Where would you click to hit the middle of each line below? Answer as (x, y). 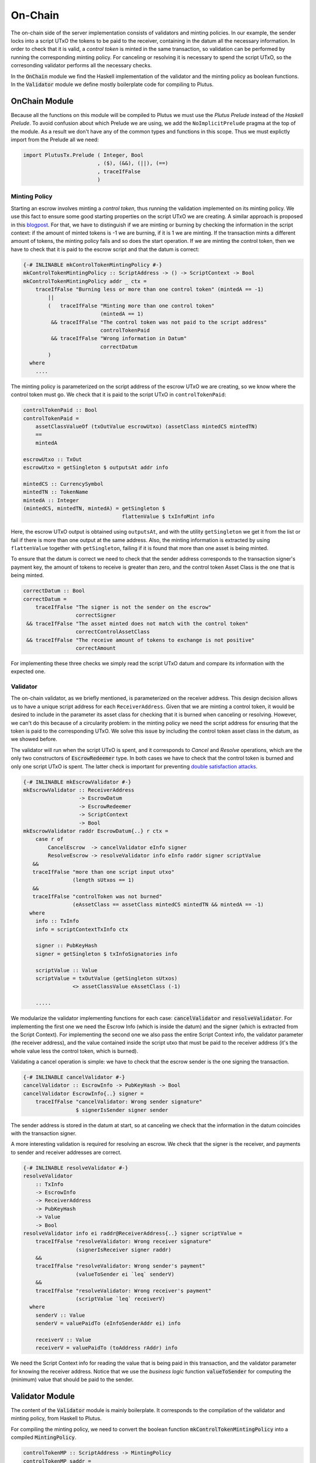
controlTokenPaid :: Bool (60, 410)
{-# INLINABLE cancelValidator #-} (74, 1077)
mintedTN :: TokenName (56, 492)
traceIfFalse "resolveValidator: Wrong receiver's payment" (123, 1291)
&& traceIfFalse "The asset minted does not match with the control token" (138, 624)
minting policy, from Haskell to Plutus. (56, 1419)
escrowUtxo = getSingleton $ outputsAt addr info (96, 467)
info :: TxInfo (57, 921)
